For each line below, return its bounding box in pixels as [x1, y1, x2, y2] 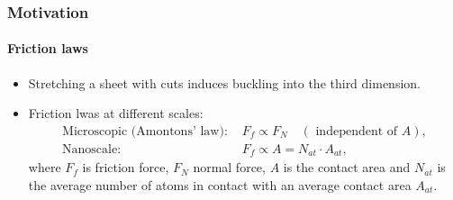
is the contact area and [283, 158, 411, 177]
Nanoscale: [62, 142, 122, 156]
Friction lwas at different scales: [28, 104, 204, 123]
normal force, [193, 158, 266, 177]
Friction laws [7, 39, 88, 58]
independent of [315, 124, 398, 138]
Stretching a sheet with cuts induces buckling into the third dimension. [28, 73, 421, 92]
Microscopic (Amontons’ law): [62, 124, 228, 138]
